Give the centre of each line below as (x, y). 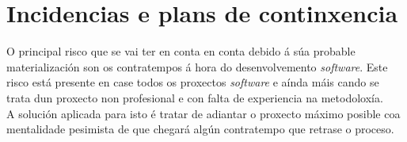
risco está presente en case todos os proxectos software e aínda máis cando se (193, 82)
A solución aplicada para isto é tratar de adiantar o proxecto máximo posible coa (203, 113)
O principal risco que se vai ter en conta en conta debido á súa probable (181, 51)
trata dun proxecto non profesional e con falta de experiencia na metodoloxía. (195, 97)
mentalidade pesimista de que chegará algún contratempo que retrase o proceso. (200, 129)
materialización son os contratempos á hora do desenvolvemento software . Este (197, 66)
